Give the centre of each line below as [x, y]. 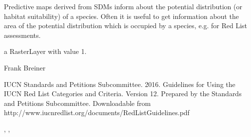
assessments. [22, 35]
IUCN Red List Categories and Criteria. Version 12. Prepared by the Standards [123, 94]
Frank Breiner [25, 67]
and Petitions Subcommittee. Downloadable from [77, 103]
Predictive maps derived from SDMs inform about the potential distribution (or [123, 6]
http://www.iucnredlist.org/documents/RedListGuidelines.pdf [97, 112]
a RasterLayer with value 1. [45, 51]
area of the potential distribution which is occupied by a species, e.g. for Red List [126, 26]
